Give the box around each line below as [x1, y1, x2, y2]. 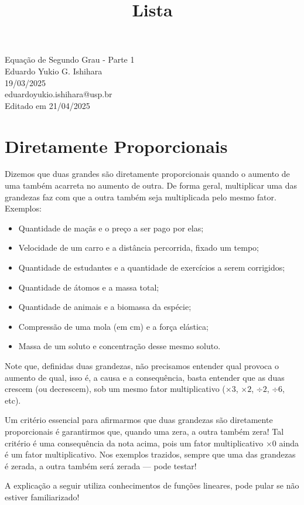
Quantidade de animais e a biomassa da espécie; [18, 301, 192, 313]
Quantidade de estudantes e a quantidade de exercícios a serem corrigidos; [18, 261, 285, 274]
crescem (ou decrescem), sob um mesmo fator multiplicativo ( [5, 383, 226, 395]
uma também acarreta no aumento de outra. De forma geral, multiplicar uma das [5, 179, 298, 192]
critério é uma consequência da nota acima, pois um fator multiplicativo [5, 436, 264, 449]
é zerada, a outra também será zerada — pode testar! [5, 459, 197, 472]
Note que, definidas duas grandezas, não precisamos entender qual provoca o [5, 360, 279, 371]
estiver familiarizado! [5, 490, 80, 503]
